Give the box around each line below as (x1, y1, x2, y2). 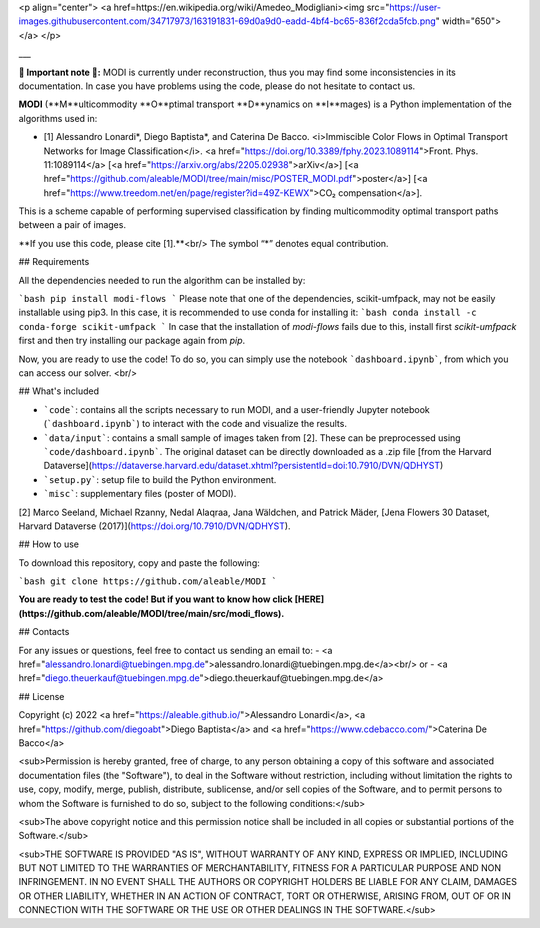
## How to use (18, 538, 80, 550)
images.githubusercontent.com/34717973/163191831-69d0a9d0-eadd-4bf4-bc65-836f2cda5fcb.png (18, 15, 437, 27)
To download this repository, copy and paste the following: (18, 556, 260, 569)
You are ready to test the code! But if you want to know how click (18, 593, 294, 605)
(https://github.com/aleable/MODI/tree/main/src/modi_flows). (18, 607, 285, 619)
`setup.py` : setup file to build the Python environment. (43, 473, 277, 485)
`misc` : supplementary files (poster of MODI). (43, 488, 237, 500)
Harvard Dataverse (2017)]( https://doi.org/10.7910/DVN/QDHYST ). (18, 520, 291, 532)
